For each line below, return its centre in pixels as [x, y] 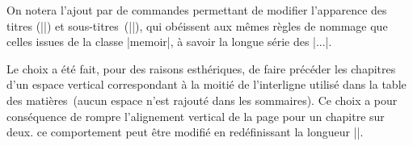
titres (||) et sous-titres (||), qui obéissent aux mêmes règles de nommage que [197, 25]
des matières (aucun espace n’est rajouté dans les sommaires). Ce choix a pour [202, 100]
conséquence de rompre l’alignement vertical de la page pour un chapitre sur [196, 116]
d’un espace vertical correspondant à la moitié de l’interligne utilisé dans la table [206, 84]
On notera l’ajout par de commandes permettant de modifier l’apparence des [197, 10]
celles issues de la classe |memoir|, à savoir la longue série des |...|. [169, 42]
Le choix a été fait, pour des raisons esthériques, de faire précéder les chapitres [201, 68]
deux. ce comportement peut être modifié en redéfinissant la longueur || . [185, 132]
